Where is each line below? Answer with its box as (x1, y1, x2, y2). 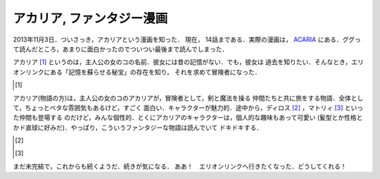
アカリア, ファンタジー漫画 (13, 11, 168, 26)
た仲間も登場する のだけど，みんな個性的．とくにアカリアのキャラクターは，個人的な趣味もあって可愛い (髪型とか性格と (13, 113, 363, 122)
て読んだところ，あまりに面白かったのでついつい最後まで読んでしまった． (13, 44, 229, 53)
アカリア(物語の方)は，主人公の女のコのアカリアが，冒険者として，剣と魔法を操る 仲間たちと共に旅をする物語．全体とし (13, 94, 364, 102)
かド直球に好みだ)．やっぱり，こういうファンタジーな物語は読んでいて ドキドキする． (13, 123, 263, 132)
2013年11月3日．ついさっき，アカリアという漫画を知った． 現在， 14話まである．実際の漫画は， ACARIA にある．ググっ (13, 35, 362, 44)
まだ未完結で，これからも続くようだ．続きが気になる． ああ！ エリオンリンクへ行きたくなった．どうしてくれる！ (13, 162, 348, 171)
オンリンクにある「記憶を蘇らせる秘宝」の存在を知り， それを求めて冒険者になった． (13, 68, 261, 76)
